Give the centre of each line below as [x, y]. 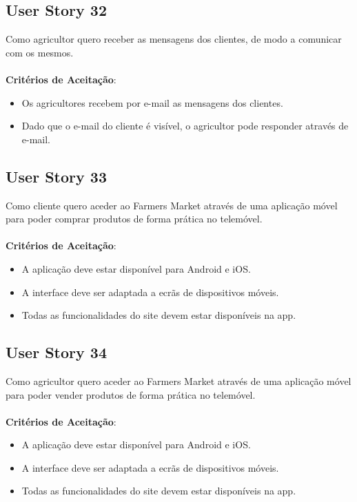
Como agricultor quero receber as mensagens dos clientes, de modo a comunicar [174, 39]
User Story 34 [56, 352]
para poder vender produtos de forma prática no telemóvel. [131, 394]
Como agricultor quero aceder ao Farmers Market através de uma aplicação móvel [178, 380]
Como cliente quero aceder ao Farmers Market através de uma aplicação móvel [172, 205]
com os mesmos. [40, 52]
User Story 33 [56, 176]
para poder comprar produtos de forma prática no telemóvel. [134, 219]
